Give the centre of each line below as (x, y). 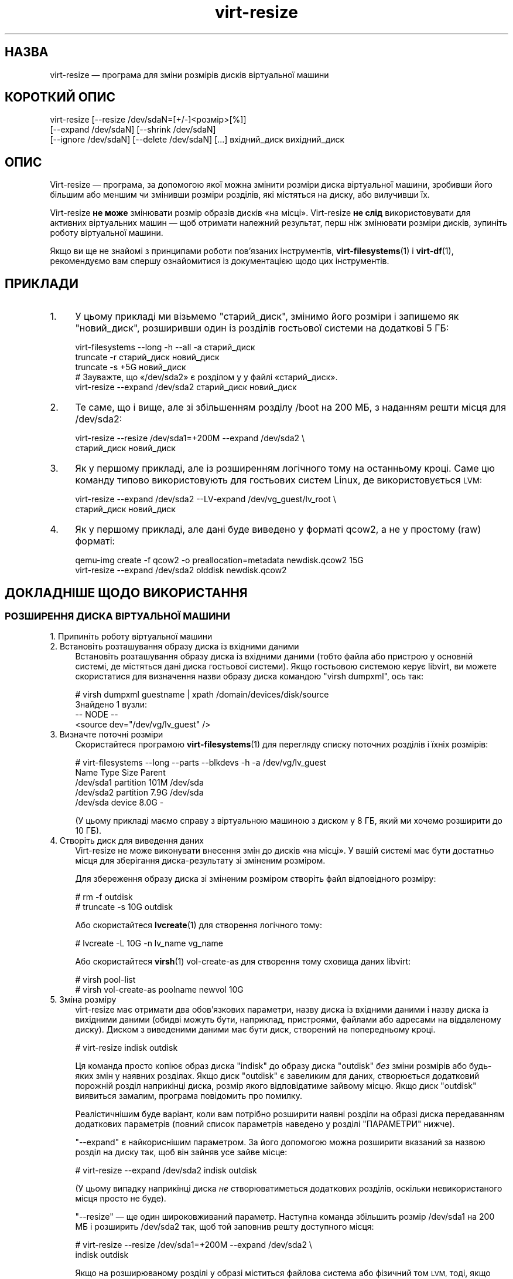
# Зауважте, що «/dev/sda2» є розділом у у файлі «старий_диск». (206, 377)
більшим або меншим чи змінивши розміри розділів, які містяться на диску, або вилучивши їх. (240, 195)
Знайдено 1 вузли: (111, 705)
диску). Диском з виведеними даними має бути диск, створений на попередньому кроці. (255, 1030)
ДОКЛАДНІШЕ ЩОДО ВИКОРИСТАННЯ (126, 593)
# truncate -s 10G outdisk (124, 907)
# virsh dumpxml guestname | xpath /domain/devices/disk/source (202, 695)
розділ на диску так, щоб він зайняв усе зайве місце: (181, 1152)
